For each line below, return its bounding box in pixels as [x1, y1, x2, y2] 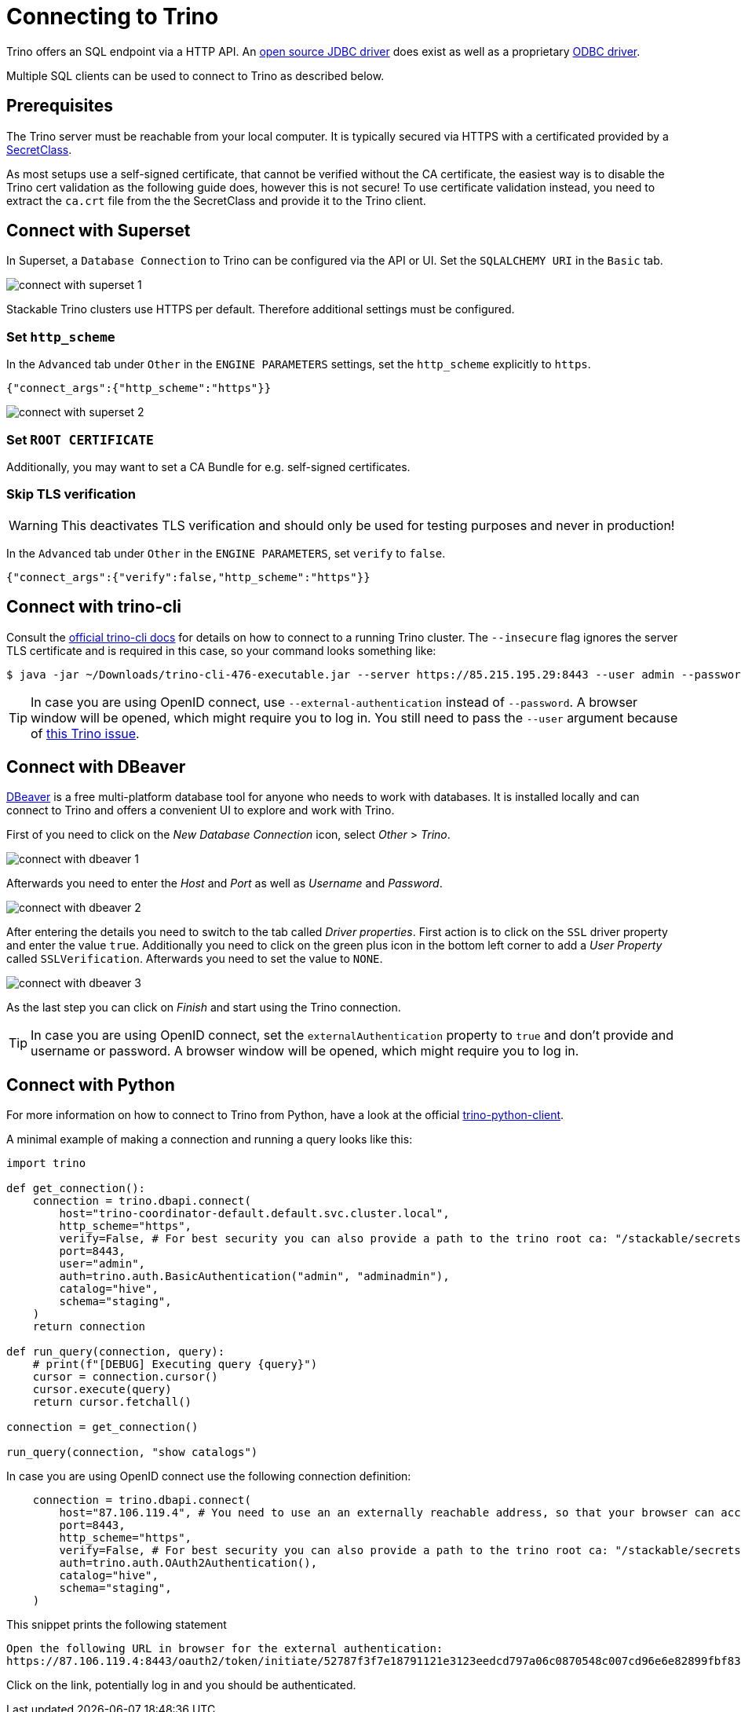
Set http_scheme [6, 328, 115, 345]
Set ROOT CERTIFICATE [6, 431, 154, 448]
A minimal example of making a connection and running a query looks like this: [6, 1132, 413, 1147]
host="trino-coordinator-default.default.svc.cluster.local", [59, 1207, 450, 1220]
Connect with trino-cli [6, 597, 181, 617]
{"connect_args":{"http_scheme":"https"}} [6, 382, 272, 395]
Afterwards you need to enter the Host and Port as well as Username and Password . [6, 876, 443, 891]
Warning [9, 517, 58, 533]
